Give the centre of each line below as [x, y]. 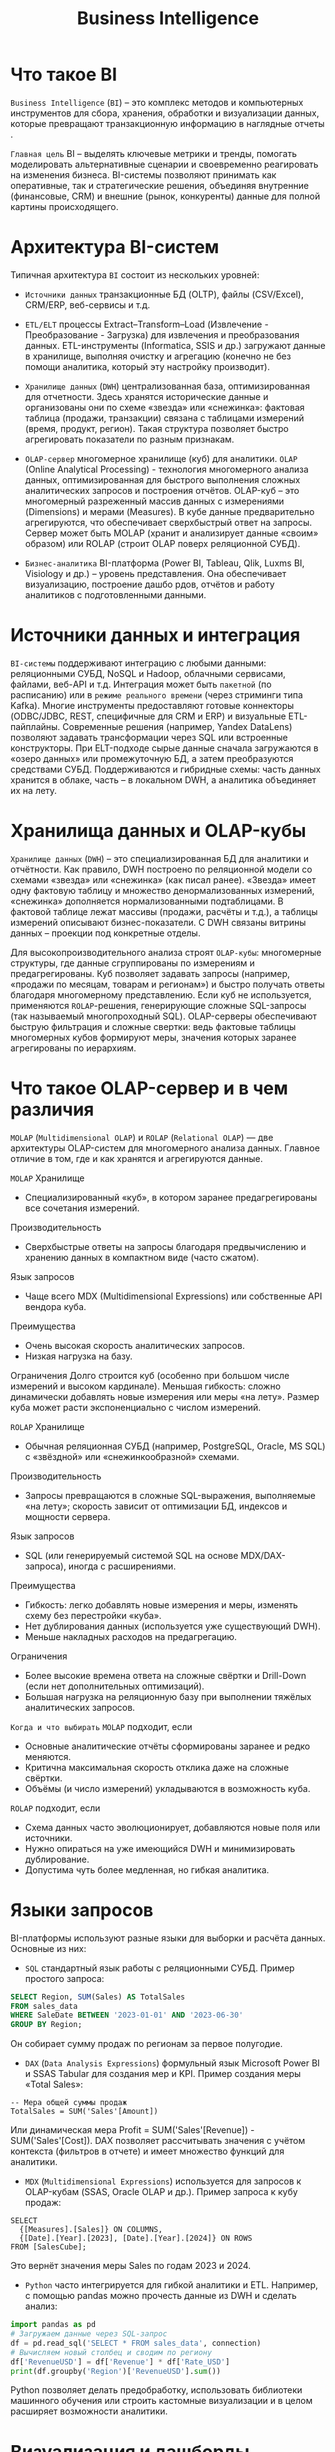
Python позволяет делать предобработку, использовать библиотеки [156, 2390]
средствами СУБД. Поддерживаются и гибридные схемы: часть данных [166, 769]
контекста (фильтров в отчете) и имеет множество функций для [147, 2151]
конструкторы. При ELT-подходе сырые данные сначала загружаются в [164, 748]
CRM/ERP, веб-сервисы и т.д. [87, 304]
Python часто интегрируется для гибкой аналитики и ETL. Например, [171, 2285]
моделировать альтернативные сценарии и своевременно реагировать [164, 164]
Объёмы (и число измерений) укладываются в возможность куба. [167, 1788]
